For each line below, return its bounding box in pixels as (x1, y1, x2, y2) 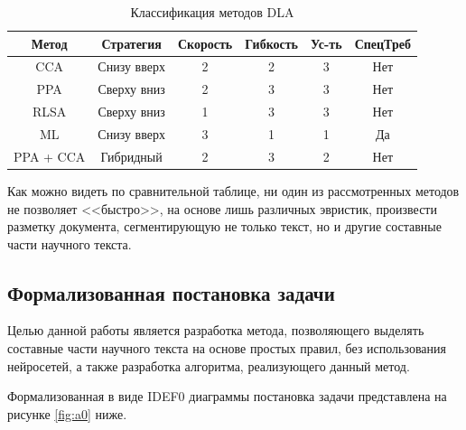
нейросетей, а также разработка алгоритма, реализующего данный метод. (7, 356, 410, 375)
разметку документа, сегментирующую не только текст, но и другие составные (7, 217, 442, 236)
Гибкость (245, 33, 299, 52)
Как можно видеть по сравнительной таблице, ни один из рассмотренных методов (7, 181, 460, 200)
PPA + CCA (14, 146, 86, 165)
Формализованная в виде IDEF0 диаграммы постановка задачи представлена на (7, 387, 447, 406)
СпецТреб (354, 33, 411, 52)
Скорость (177, 33, 233, 52)
